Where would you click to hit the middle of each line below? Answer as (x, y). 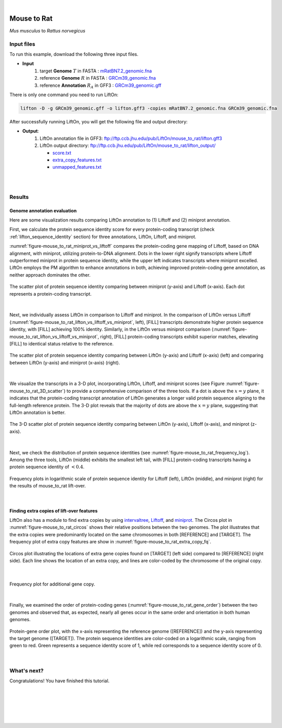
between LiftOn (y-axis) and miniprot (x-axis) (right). (65, 362)
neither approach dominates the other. (50, 275)
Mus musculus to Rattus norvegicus (47, 30)
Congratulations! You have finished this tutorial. (59, 681)
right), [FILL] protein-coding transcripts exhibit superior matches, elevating (179, 336)
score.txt (62, 153)
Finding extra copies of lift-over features (54, 511)
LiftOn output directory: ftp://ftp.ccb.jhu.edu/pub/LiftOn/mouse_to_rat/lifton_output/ (128, 145)
